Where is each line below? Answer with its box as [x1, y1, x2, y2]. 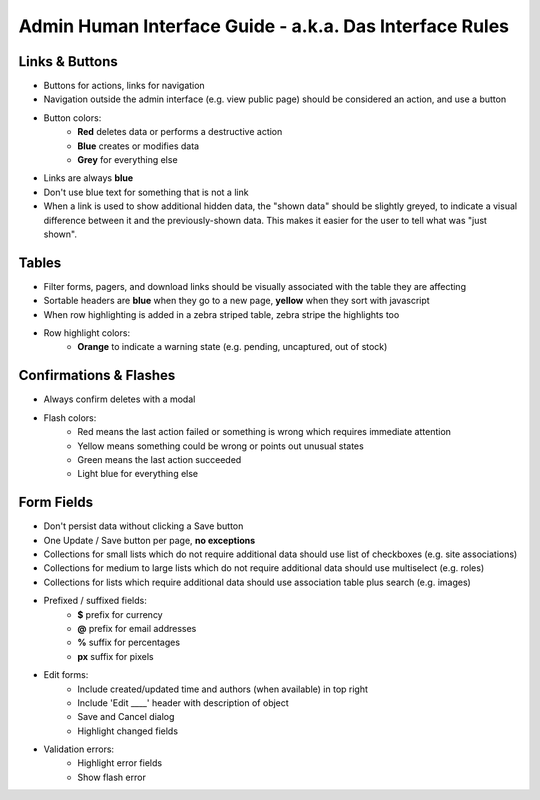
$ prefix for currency [77, 608, 164, 620]
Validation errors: [43, 743, 115, 755]
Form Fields [18, 494, 94, 511]
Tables [18, 254, 62, 271]
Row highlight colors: [43, 327, 130, 339]
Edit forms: [43, 669, 89, 681]
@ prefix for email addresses [77, 622, 197, 634]
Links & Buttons [18, 53, 119, 70]
